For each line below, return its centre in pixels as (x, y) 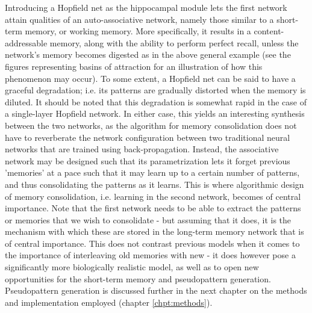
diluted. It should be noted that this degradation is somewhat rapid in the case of (156, 101)
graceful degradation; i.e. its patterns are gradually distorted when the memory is (155, 90)
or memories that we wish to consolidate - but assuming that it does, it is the (148, 219)
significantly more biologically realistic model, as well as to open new (132, 267)
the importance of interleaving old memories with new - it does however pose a (150, 255)
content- (269, 31)
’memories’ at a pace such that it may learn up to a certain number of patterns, (152, 172)
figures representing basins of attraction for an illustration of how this (134, 66)
